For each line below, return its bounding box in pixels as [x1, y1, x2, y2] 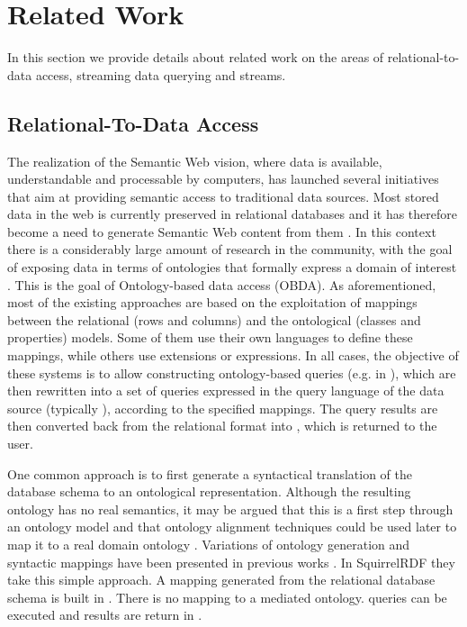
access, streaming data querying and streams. [35, 65, 286, 84]
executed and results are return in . [7, 605, 202, 624]
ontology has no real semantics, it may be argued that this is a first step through [7, 499, 454, 518]
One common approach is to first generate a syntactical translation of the [7, 464, 413, 483]
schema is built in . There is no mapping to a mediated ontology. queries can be [7, 587, 447, 606]
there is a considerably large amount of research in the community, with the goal [7, 240, 453, 259]
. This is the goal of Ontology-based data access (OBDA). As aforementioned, [7, 275, 436, 294]
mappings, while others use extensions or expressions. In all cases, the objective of [7, 346, 459, 365]
